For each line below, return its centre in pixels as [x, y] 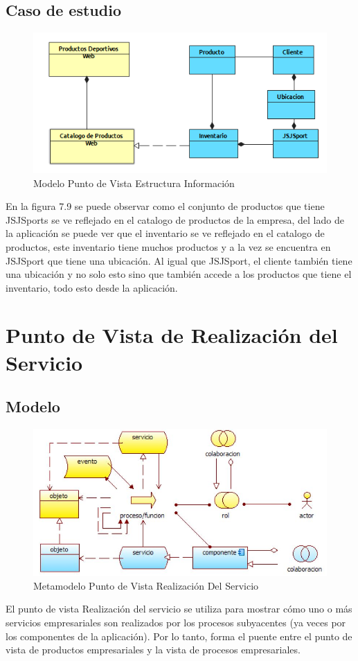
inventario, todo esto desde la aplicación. [92, 287]
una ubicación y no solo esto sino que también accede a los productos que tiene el [179, 274]
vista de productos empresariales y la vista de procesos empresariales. [153, 650]
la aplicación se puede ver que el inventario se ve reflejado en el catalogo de [165, 233]
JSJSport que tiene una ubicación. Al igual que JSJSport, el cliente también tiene [179, 260]
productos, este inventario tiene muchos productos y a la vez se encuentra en [168, 246]
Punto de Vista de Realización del [172, 335]
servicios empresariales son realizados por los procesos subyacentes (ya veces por [176, 623]
